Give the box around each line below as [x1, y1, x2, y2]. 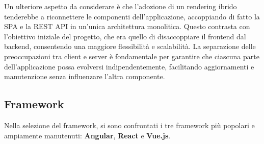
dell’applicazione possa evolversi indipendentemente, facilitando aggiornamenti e [4, 61, 254, 71]
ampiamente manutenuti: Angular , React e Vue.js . [4, 130, 171, 140]
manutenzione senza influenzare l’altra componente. [4, 71, 165, 82]
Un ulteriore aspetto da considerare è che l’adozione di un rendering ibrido [4, 1, 237, 11]
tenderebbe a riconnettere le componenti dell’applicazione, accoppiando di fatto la [4, 11, 260, 21]
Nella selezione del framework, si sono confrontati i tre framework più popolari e [4, 119, 255, 130]
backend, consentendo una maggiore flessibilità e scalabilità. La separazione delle [4, 41, 256, 52]
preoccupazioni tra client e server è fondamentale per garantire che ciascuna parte [4, 51, 259, 61]
